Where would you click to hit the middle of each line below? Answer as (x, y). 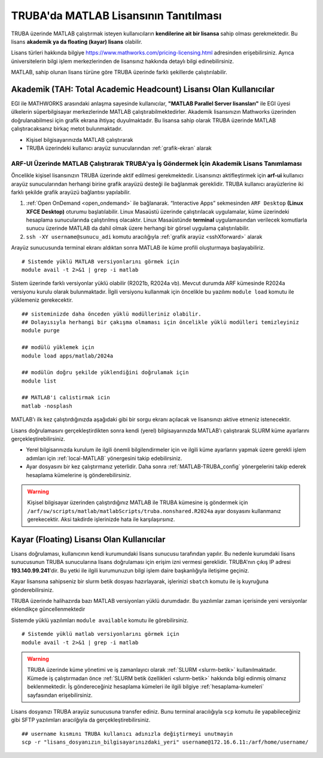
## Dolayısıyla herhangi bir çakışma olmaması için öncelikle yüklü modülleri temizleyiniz (160, 322)
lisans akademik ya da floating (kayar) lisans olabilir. (77, 41)
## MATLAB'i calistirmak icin (66, 398)
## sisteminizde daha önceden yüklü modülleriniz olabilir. (112, 314)
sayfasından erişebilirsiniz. (60, 695)
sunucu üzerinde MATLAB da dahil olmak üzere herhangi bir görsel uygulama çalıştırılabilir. (138, 228)
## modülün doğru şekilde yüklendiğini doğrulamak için (105, 372)
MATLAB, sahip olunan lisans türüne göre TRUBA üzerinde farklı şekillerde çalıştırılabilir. (119, 72)
